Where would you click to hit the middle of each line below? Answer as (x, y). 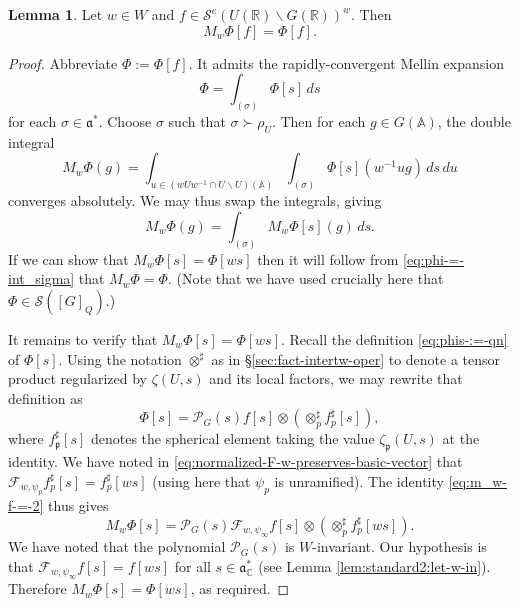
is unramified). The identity (359, 480)
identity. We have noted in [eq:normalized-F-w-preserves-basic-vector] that (235, 461)
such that (197, 121)
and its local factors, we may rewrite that (336, 378)
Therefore (37, 588)
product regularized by (77, 378)
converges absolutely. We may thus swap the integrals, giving (195, 200)
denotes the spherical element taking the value (232, 438)
